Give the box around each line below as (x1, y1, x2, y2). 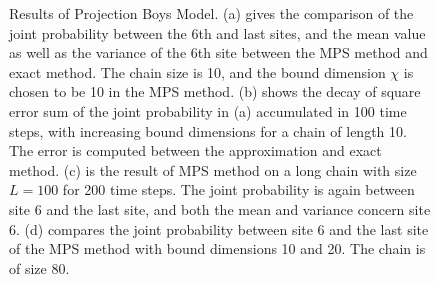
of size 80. (9, 257, 70, 278)
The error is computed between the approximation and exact (9, 140, 382, 161)
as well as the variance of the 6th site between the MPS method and (9, 42, 428, 63)
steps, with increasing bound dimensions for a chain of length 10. (9, 120, 407, 141)
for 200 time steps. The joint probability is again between (62, 179, 415, 200)
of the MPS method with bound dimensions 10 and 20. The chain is (9, 238, 426, 259)
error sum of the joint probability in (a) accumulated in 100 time (9, 100, 407, 121)
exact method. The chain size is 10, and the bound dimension (9, 61, 386, 82)
